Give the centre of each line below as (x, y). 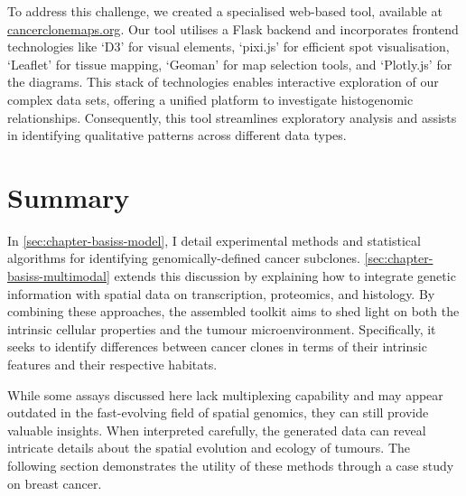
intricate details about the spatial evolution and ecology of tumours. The (209, 448)
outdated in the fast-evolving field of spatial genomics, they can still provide (218, 412)
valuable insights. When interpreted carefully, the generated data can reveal (217, 430)
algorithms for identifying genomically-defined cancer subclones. (184, 258)
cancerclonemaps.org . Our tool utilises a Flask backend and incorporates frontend (233, 28)
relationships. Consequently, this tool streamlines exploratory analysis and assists (232, 117)
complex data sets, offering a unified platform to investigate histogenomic (210, 99)
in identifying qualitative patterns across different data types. (177, 135)
